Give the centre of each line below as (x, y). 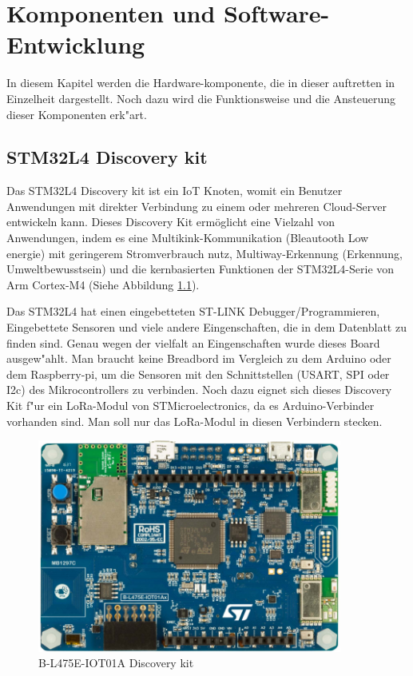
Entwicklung (76, 44)
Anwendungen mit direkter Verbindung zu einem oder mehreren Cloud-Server (197, 206)
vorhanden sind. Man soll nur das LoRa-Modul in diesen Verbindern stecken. (195, 421)
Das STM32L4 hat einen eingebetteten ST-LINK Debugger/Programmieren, (193, 311)
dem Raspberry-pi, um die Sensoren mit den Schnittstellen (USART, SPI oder (198, 374)
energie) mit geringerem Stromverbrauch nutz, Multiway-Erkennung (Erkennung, (205, 253)
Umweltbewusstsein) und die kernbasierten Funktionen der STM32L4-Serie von (201, 269)
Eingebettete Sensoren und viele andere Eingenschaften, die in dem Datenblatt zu (206, 327)
